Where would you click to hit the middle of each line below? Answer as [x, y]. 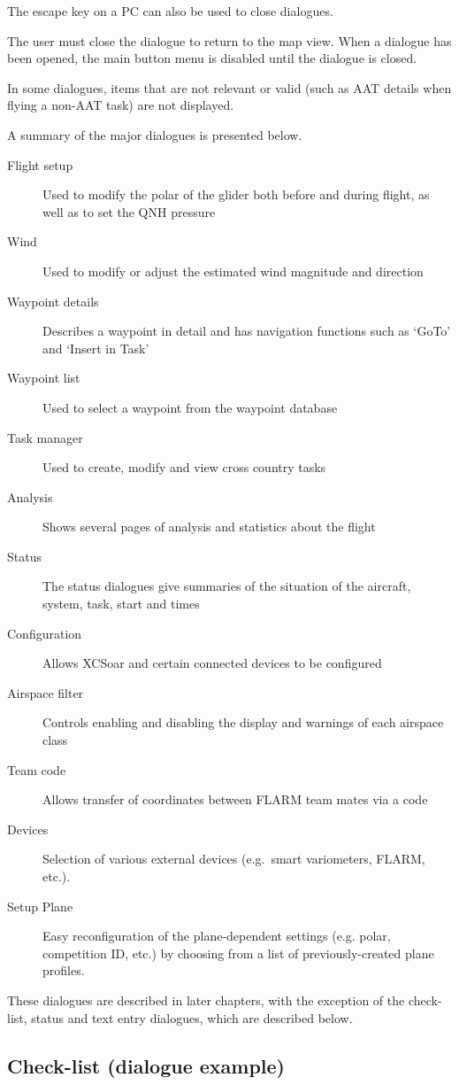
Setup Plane [40, 906]
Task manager [45, 437]
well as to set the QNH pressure [129, 211]
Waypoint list [44, 378]
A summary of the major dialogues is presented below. [155, 134]
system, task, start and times [121, 604]
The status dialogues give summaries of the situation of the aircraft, [227, 586]
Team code [37, 769]
